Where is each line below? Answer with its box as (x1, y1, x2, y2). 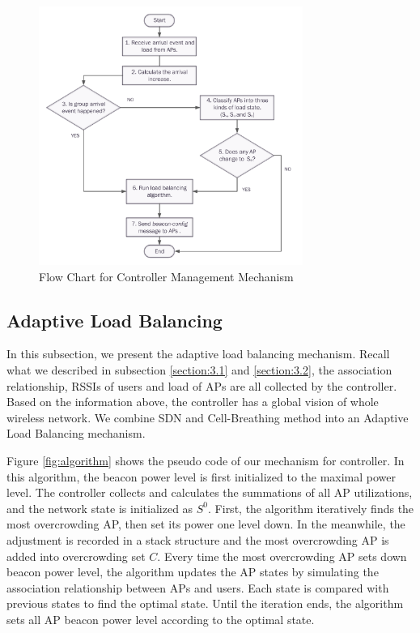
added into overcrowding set (6, 547, 146, 564)
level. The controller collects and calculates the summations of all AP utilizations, (6, 484, 413, 501)
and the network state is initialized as (6, 499, 193, 516)
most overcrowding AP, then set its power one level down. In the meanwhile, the (6, 515, 405, 532)
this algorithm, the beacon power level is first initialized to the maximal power (6, 468, 397, 485)
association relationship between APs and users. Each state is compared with (6, 579, 389, 596)
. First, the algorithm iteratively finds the (208, 499, 414, 516)
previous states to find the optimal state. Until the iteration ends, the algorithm (6, 595, 404, 612)
